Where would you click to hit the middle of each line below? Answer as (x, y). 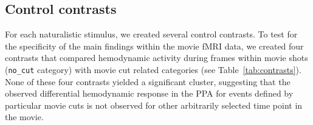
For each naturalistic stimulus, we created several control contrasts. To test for (151, 34)
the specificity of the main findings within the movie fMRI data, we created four (154, 46)
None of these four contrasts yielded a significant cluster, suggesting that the (148, 81)
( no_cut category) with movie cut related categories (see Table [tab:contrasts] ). (153, 69)
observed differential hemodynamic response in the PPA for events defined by (149, 93)
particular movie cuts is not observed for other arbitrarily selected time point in (154, 105)
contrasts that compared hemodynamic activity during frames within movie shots (156, 58)
